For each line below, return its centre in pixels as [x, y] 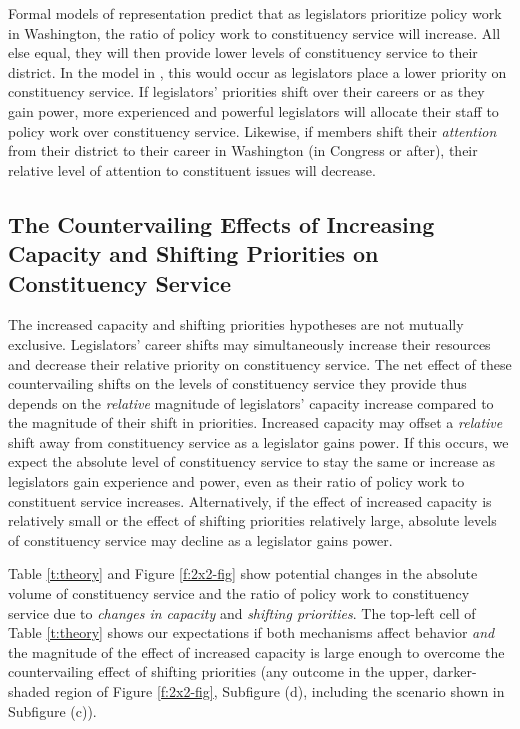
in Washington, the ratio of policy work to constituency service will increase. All [254, 32]
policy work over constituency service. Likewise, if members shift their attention [252, 130]
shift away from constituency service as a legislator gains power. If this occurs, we [258, 441]
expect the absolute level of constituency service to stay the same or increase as [252, 461]
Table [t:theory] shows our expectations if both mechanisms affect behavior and [251, 632]
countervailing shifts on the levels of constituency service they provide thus [237, 383]
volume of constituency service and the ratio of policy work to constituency [239, 593]
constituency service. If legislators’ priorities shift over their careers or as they [246, 91]
